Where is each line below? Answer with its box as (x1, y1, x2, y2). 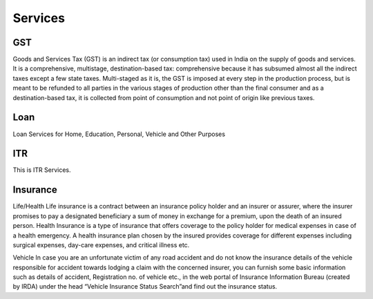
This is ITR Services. (12, 166, 71, 174)
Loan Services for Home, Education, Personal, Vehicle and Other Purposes (12, 130, 226, 138)
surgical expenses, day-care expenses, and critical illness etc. (12, 240, 190, 249)
